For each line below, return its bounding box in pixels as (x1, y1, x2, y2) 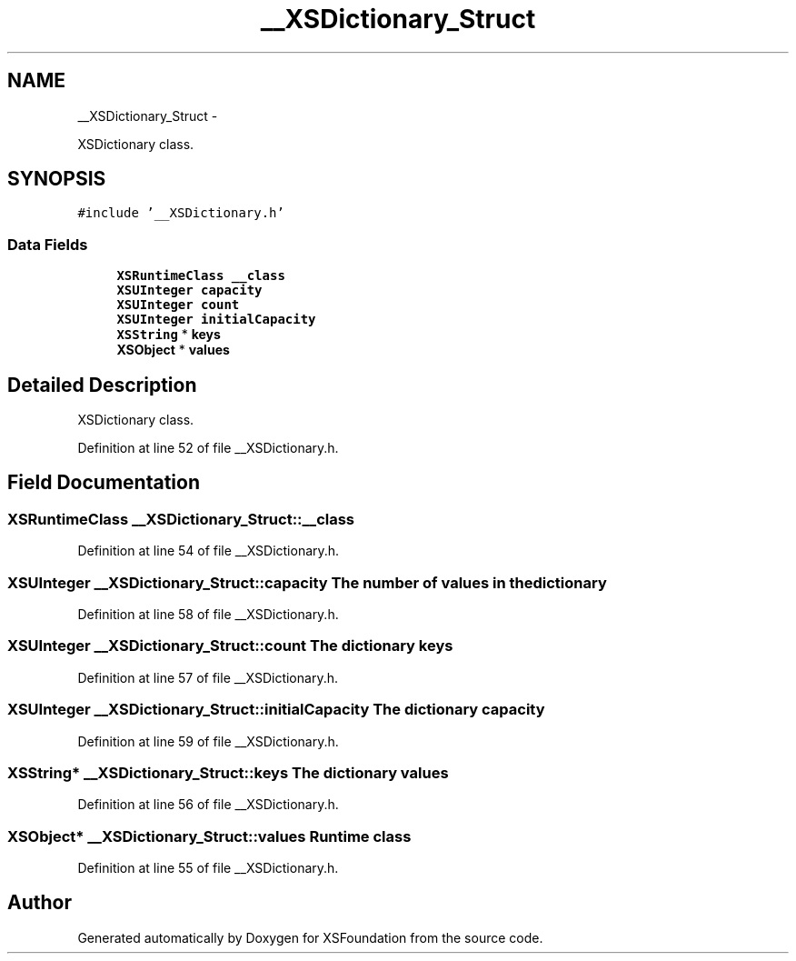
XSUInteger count (116, 297, 240, 313)
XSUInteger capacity (116, 283, 263, 298)
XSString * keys (116, 326, 221, 343)
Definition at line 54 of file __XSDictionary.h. (77, 543, 340, 559)
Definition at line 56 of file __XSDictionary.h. (77, 796, 339, 813)
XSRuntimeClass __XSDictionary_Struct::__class (7, 509, 355, 528)
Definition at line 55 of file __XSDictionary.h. (77, 860, 339, 876)
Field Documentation (7, 471, 200, 495)
